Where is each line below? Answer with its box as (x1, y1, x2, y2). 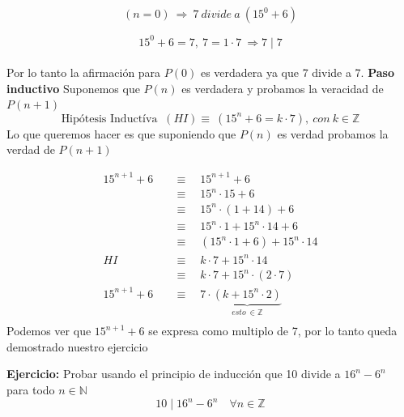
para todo (6, 381, 55, 398)
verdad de (6, 141, 55, 158)
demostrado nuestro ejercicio (6, 338, 148, 355)
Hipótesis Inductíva (61, 113, 158, 125)
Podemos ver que (6, 322, 91, 339)
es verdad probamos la (277, 125, 389, 142)
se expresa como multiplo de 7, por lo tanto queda (148, 322, 398, 339)
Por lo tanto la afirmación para (6, 64, 161, 81)
